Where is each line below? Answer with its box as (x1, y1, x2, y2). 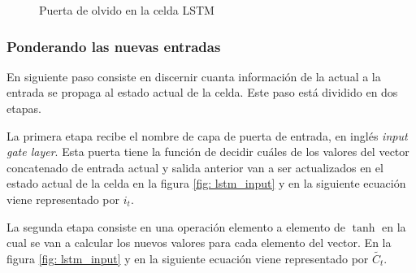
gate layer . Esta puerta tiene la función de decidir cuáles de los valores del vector (6, 143, 409, 160)
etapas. (6, 100, 41, 116)
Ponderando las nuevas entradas (6, 36, 221, 56)
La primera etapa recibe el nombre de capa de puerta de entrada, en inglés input (6, 127, 408, 144)
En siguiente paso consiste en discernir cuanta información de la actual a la (6, 67, 381, 84)
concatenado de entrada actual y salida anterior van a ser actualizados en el (6, 158, 383, 175)
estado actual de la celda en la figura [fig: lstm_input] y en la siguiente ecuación (6, 175, 406, 192)
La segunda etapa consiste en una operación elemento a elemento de (6, 218, 345, 235)
